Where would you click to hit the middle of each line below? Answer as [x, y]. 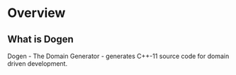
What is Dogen [41, 39]
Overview [36, 13]
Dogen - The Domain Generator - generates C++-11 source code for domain [118, 56]
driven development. [38, 64]
